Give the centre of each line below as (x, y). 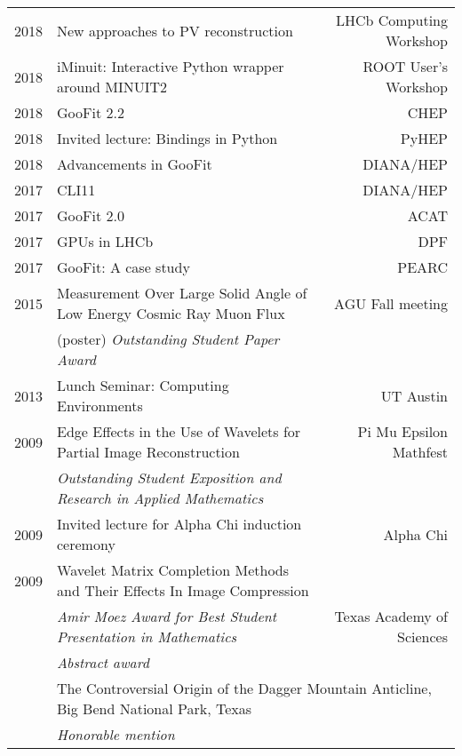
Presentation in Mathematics (147, 637)
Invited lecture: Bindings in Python (167, 138)
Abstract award (103, 662)
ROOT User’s (405, 66)
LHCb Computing (391, 20)
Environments (100, 406)
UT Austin (414, 395)
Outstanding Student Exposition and (169, 477)
